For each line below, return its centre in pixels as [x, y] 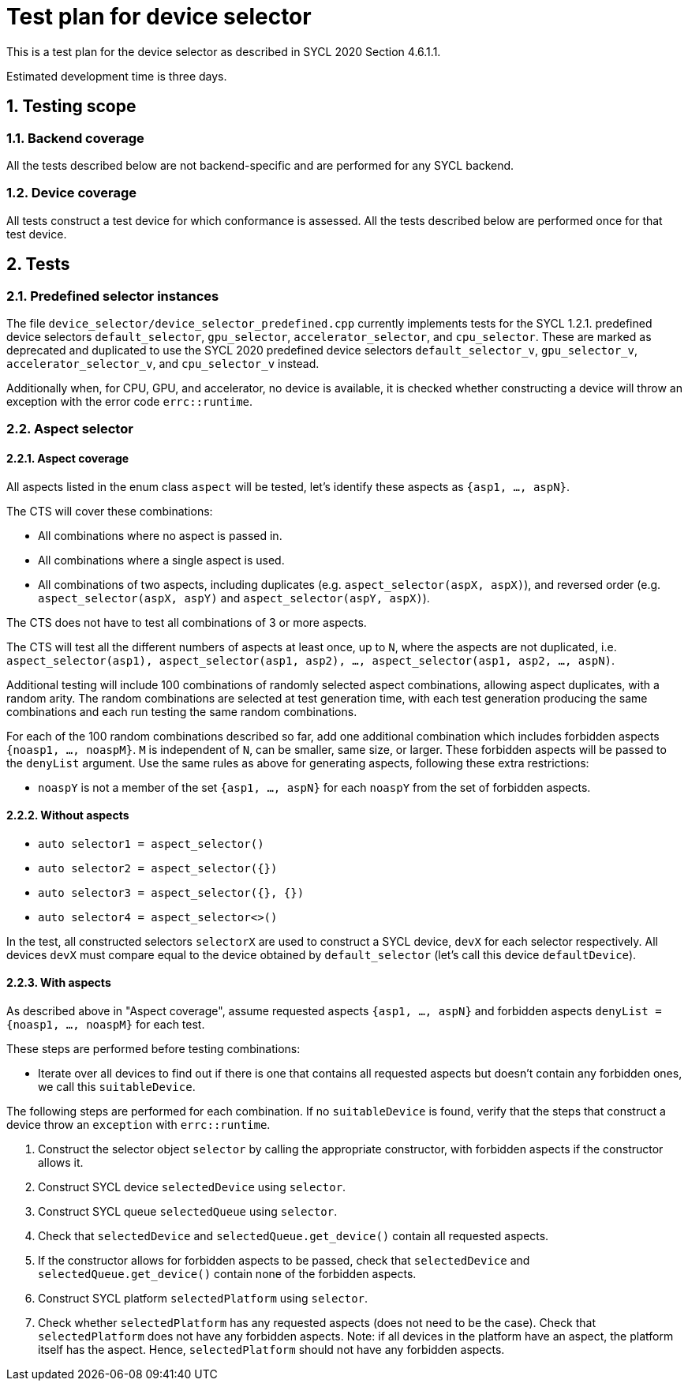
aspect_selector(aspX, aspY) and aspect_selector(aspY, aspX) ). [234, 598]
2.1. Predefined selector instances [113, 296]
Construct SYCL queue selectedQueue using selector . [188, 1211]
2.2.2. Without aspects [68, 815]
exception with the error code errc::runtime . [130, 401]
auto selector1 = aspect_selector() [151, 843]
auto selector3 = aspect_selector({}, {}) [171, 892]
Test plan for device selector [159, 17]
